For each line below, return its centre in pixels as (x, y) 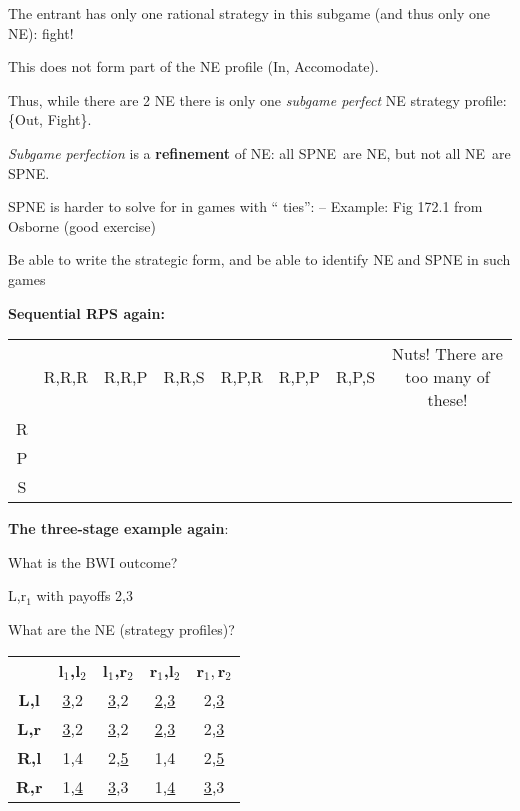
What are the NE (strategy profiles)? (121, 628)
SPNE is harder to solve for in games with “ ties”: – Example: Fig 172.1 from (245, 206)
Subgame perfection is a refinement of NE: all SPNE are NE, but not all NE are (259, 152)
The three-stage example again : (118, 528)
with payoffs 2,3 (85, 595)
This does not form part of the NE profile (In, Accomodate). (193, 66)
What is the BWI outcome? (93, 561)
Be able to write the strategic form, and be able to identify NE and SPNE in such (259, 259)
